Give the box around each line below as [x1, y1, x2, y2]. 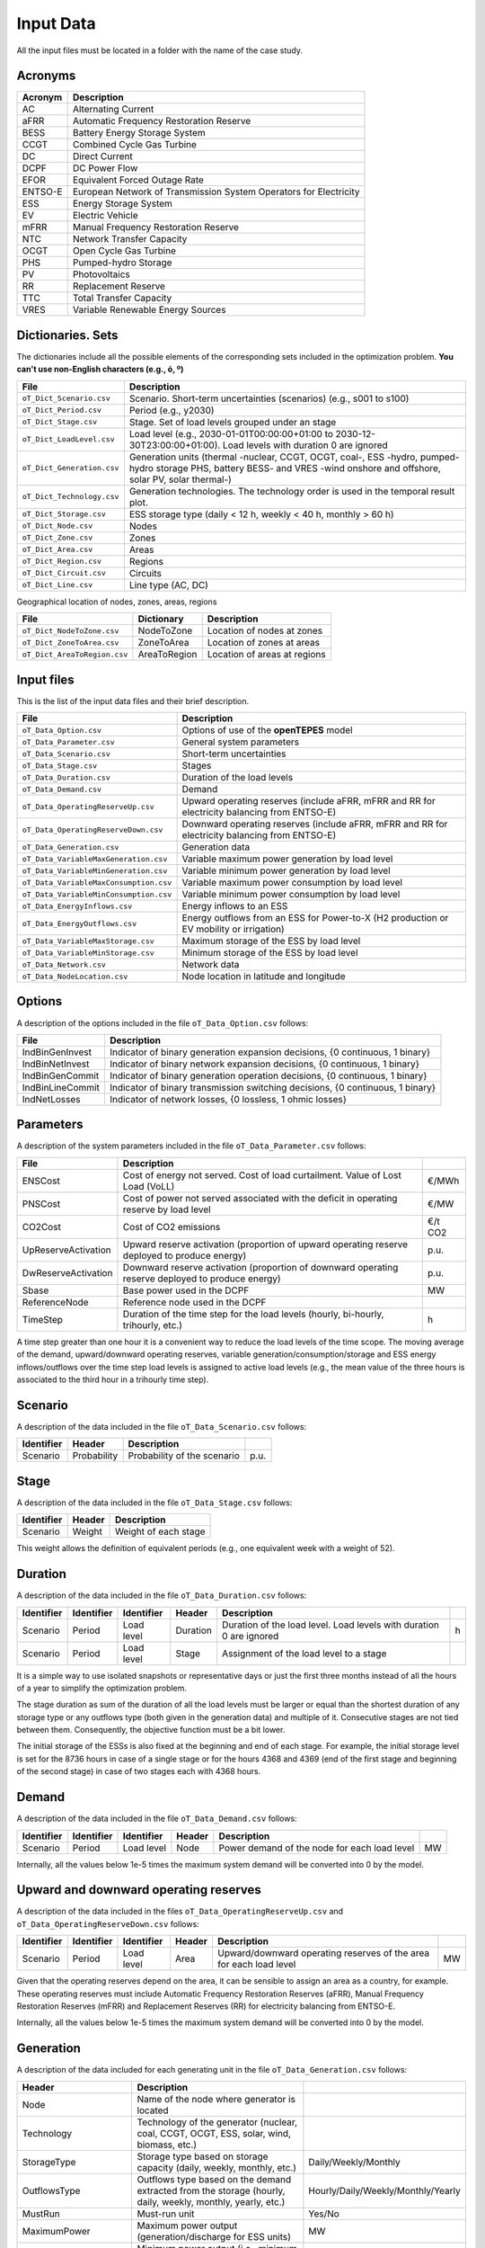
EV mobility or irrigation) [181, 923, 285, 935]
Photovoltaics [72, 268, 130, 281]
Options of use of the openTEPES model [181, 724, 354, 736]
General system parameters [181, 736, 300, 748]
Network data [181, 959, 240, 971]
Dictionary [137, 612, 184, 625]
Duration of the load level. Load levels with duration [221, 1619, 439, 1631]
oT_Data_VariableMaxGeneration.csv [22, 854, 168, 863]
